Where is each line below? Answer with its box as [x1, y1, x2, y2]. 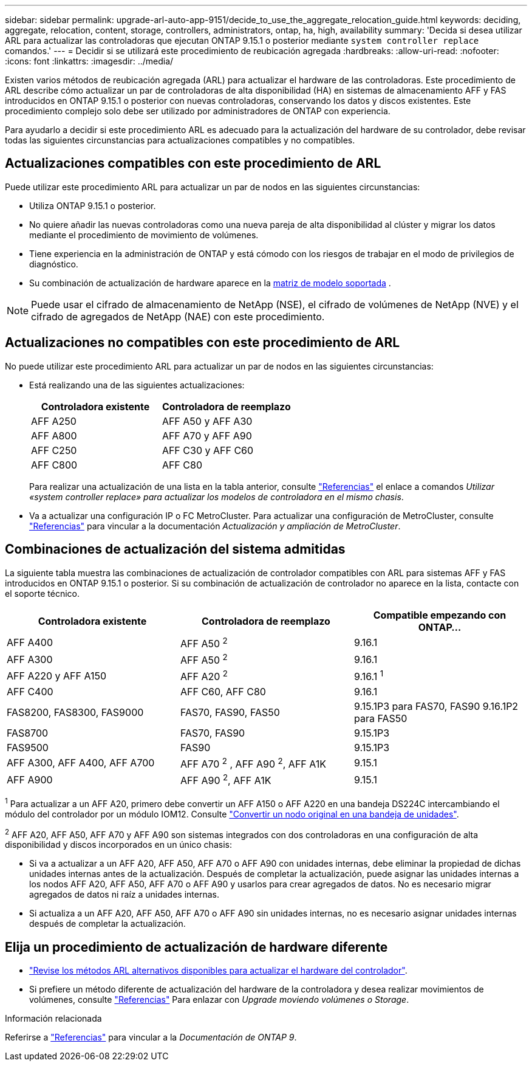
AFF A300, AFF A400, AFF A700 [7, 757, 155, 769]
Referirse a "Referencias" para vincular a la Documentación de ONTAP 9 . [5, 1032, 297, 1043]
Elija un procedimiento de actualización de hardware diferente [5, 939, 388, 955]
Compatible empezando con [373, 608, 506, 621]
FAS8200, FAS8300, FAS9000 [7, 706, 144, 718]
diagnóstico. [29, 258, 78, 269]
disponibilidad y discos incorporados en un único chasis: [5, 839, 232, 850]
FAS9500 [7, 741, 49, 754]
